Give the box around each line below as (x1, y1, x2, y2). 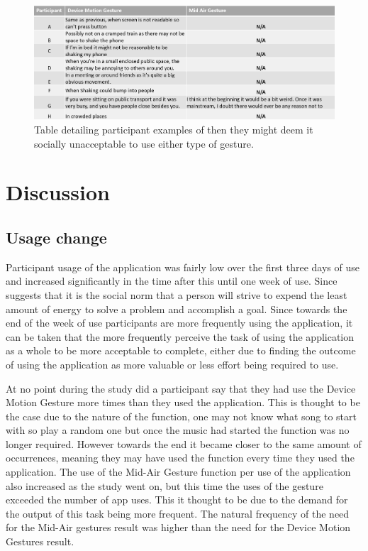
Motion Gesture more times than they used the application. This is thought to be (6, 395, 360, 410)
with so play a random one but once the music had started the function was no (6, 422, 350, 437)
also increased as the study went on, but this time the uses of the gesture (6, 478, 323, 493)
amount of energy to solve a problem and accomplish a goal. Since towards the (6, 301, 347, 316)
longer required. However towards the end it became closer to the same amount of (6, 436, 362, 451)
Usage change (6, 226, 107, 248)
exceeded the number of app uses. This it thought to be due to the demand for (6, 492, 348, 507)
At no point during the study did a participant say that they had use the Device (6, 381, 356, 395)
